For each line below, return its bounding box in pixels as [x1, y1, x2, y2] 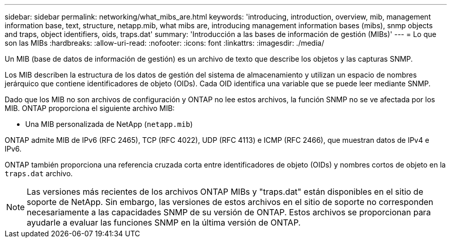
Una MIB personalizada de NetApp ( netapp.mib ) [25, 120, 193, 128]
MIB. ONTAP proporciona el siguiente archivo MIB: [5, 104, 175, 113]
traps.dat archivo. [5, 169, 73, 178]
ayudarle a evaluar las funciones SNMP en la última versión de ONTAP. [27, 217, 301, 228]
